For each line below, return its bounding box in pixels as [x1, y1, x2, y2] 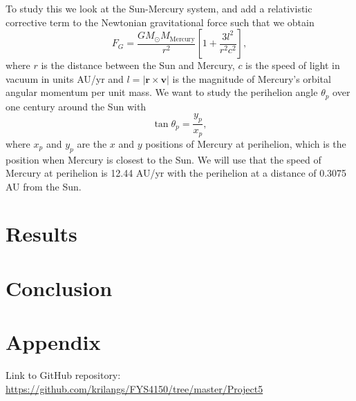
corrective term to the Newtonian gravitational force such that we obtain [6, 14, 315, 29]
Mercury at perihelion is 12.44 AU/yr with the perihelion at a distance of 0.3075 [6, 166, 347, 180]
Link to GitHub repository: [6, 368, 121, 382]
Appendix [6, 328, 101, 356]
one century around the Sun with [6, 99, 147, 113]
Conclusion [6, 273, 113, 302]
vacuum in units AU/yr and [6, 71, 124, 86]
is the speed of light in [245, 58, 340, 72]
